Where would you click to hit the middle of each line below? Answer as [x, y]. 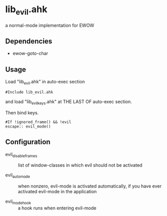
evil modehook [18, 202]
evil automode [18, 176]
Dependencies [29, 41]
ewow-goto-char [30, 53]
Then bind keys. [22, 112]
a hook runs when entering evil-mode [57, 208]
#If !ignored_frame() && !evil [38, 122]
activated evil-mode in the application [57, 192]
